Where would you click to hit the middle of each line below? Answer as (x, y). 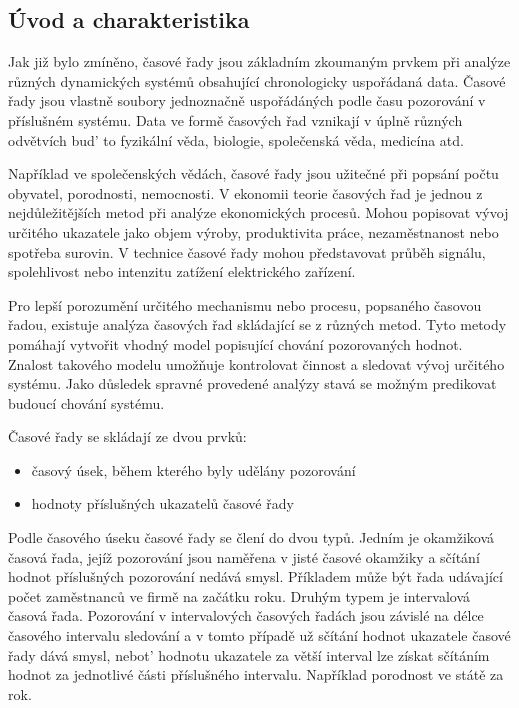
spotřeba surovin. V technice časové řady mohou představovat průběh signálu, (247, 251)
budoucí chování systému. (86, 402)
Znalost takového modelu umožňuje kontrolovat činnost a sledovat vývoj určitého (256, 363)
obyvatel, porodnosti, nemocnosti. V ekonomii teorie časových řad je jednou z (245, 192)
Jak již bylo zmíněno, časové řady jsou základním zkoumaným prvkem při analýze (259, 61)
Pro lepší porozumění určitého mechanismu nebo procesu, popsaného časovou (245, 304)
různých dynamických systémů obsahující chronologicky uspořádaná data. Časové (257, 80)
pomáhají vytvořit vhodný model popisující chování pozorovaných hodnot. (235, 343)
